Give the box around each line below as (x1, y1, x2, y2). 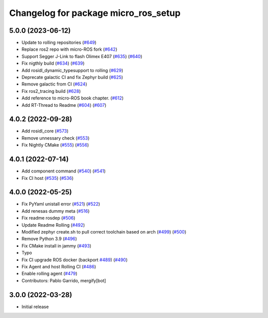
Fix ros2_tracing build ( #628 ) (21, 88, 81, 94)
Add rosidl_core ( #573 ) (21, 128, 69, 134)
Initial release (21, 304, 49, 310)
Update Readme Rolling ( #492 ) (21, 222, 85, 228)
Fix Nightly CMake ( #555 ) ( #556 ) (21, 142, 89, 148)
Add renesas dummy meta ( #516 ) (21, 208, 90, 214)
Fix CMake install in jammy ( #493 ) (21, 242, 92, 248)
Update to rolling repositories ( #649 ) (21, 40, 97, 46)
